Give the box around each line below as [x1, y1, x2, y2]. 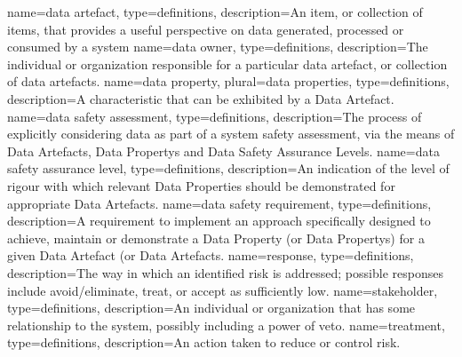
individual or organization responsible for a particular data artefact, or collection [7, 54, 448, 73]
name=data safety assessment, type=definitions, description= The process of [7, 107, 422, 125]
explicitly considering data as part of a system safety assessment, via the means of [7, 124, 455, 143]
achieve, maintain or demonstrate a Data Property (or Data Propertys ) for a [7, 228, 425, 247]
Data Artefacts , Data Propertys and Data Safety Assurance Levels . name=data [7, 141, 440, 160]
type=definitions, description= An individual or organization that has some [7, 298, 416, 317]
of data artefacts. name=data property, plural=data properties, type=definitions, [7, 72, 450, 91]
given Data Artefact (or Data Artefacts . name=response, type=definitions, [7, 246, 414, 265]
